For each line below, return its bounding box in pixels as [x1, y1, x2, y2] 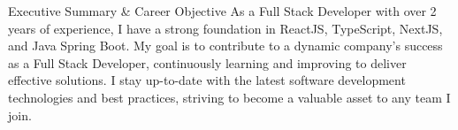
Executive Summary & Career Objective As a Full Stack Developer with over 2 [8, 2, 437, 19]
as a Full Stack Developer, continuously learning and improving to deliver [8, 53, 407, 72]
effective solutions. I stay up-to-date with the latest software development [8, 71, 406, 89]
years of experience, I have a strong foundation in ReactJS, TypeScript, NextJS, [8, 19, 443, 37]
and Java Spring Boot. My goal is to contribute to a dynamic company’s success [8, 36, 443, 55]
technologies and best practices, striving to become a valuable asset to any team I [8, 88, 451, 106]
